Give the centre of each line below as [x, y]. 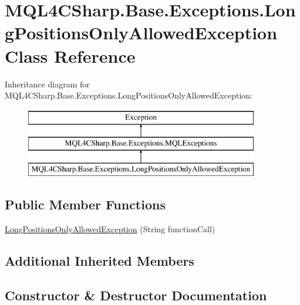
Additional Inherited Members [100, 260]
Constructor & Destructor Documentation [136, 295]
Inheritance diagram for [47, 84]
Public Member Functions [85, 204]
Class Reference [70, 55]
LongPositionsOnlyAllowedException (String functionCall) [110, 228]
